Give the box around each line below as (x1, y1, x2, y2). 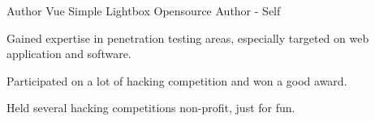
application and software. (6, 45, 131, 62)
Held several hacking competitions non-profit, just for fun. (6, 99, 295, 116)
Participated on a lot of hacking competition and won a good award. (6, 72, 347, 89)
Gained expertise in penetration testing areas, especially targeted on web (6, 29, 369, 46)
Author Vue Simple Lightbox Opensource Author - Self (6, 2, 281, 19)
